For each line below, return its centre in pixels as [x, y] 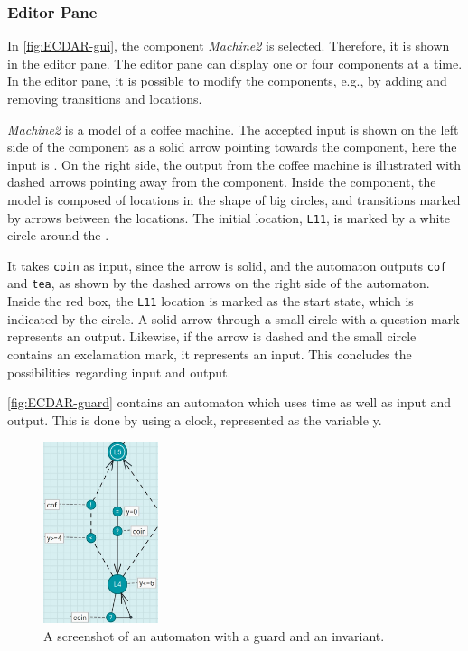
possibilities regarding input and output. [119, 372]
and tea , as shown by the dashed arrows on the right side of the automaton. [219, 283]
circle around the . [58, 235]
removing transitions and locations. [105, 98]
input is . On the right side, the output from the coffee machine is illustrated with [234, 164]
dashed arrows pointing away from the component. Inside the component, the [222, 182]
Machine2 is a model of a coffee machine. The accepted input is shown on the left [233, 129]
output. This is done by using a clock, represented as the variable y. [195, 419]
